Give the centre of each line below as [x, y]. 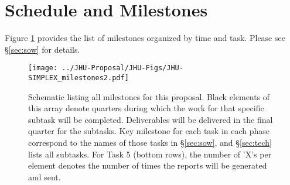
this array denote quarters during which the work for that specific [146, 108]
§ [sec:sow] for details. [42, 49]
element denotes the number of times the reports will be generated [148, 165]
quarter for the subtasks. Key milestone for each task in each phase [149, 131]
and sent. [45, 177]
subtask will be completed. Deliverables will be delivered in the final [151, 119]
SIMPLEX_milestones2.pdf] [79, 78]
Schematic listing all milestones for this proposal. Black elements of [149, 96]
